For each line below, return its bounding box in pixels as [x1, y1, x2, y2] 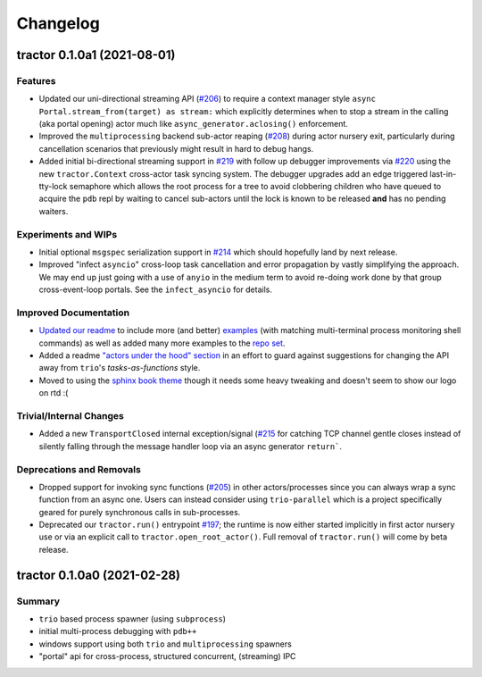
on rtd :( [38, 388, 69, 398]
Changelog [16, 13, 100, 33]
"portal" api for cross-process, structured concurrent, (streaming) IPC [38, 651, 296, 662]
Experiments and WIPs [16, 228, 118, 240]
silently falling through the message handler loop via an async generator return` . [38, 440, 343, 451]
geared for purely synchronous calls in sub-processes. [38, 506, 241, 517]
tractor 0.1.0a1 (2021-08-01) [16, 47, 176, 63]
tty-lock [38, 181, 68, 192]
